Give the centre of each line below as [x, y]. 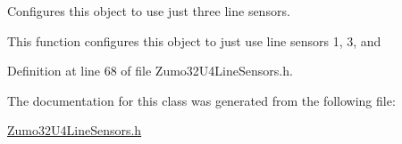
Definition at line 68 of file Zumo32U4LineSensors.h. [150, 71]
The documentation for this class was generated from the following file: [201, 100]
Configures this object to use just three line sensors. [149, 11]
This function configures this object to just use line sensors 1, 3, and [194, 40]
